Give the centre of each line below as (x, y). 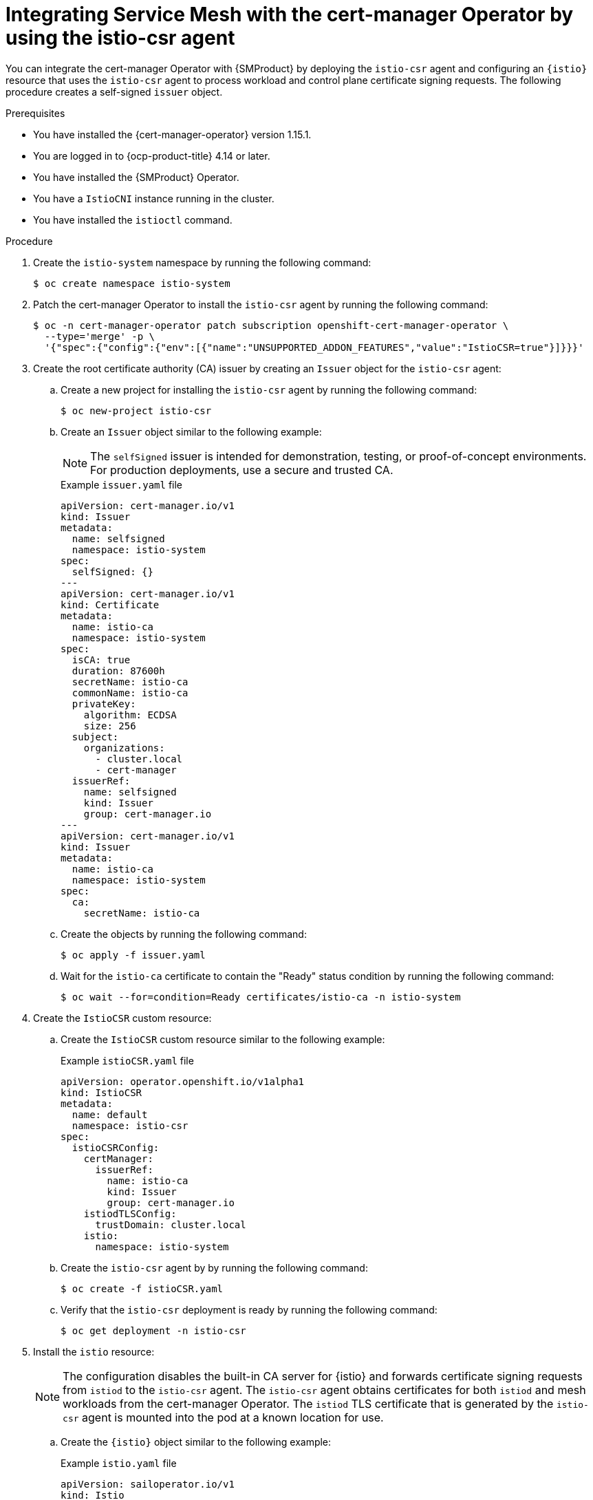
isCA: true (101, 660)
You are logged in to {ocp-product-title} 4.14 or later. (152, 156)
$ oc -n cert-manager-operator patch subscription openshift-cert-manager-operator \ (271, 325)
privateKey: (104, 704)
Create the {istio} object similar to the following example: (196, 1442)
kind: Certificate (110, 604)
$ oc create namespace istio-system (132, 283)
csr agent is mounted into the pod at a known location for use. (223, 1417)
